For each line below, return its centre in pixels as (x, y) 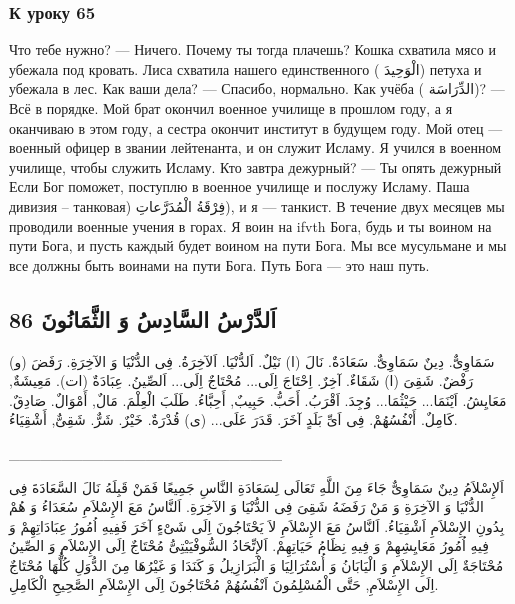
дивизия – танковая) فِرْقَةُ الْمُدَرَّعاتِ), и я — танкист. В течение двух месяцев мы (257, 205)
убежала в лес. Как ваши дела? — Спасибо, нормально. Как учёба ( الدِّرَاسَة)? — (257, 88)
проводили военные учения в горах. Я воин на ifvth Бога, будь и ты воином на (250, 225)
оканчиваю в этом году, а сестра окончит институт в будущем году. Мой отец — (256, 127)
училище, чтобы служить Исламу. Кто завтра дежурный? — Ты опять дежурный (255, 166)
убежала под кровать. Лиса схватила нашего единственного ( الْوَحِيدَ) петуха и (245, 68)
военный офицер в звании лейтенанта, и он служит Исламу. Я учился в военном (255, 147)
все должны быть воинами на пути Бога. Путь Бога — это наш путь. (219, 264)
